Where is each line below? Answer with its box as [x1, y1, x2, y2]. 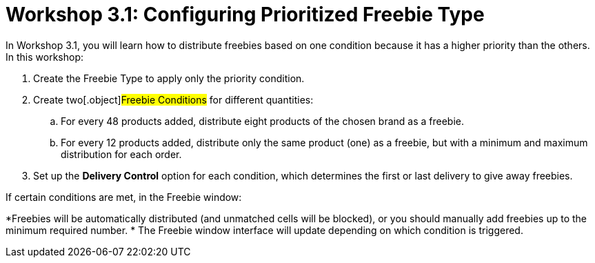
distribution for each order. [61, 148, 182, 160]
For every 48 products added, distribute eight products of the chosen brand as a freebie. [61, 115, 464, 127]
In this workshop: [6, 50, 83, 63]
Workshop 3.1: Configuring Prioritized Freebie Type [6, 3, 485, 26]
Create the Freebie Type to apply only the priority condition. [33, 72, 305, 84]
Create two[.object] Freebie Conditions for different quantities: [33, 93, 314, 106]
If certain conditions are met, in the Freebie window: [6, 191, 242, 203]
